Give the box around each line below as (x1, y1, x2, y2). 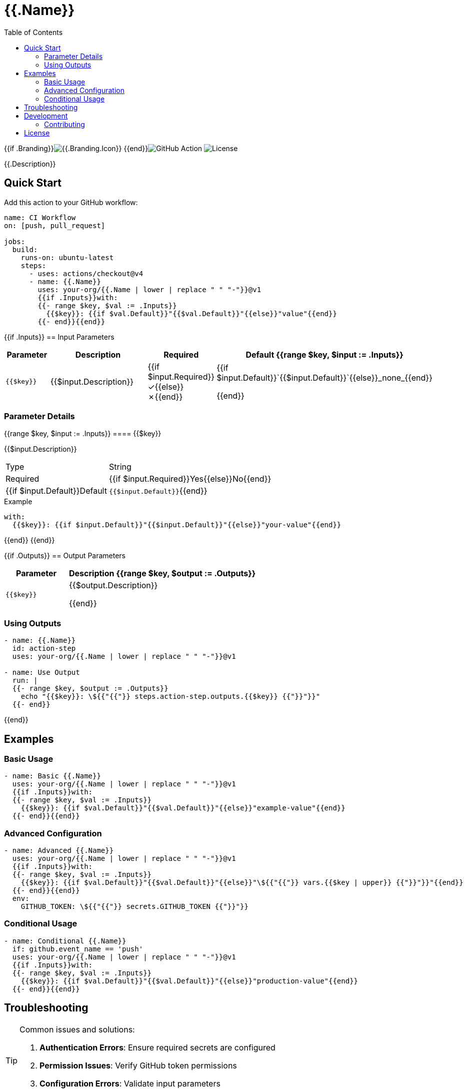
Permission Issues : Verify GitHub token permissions (39, 1060, 237, 1070)
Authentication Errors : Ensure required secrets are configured (39, 1042, 275, 1052)
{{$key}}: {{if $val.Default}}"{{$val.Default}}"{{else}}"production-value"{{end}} (20, 976, 358, 985)
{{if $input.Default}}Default (5, 486, 107, 496)
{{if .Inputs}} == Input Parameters (4, 332, 114, 341)
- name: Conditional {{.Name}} (4, 936, 126, 945)
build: (12, 245, 38, 254)
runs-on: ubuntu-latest (20, 253, 114, 262)
